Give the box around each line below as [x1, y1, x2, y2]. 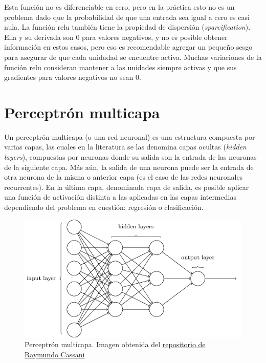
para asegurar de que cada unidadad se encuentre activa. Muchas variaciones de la [4, 51, 262, 62]
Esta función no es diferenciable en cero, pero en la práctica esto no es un [4, 2, 235, 12]
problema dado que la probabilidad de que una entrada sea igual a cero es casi [4, 11, 250, 22]
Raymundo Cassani [25, 349, 85, 359]
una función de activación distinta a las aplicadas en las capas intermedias [4, 191, 236, 202]
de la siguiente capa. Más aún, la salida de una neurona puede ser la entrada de [4, 161, 254, 172]
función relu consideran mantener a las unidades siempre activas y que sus [4, 61, 237, 72]
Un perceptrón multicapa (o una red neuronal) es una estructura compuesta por [4, 131, 255, 142]
